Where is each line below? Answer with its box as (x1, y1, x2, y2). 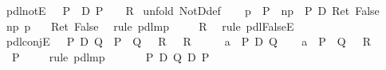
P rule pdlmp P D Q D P (11, 48, 210, 64)
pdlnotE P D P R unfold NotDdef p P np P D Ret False (6, 2, 380, 18)
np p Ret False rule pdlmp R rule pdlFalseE (6, 17, 294, 34)
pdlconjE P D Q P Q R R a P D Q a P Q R (6, 33, 371, 50)
